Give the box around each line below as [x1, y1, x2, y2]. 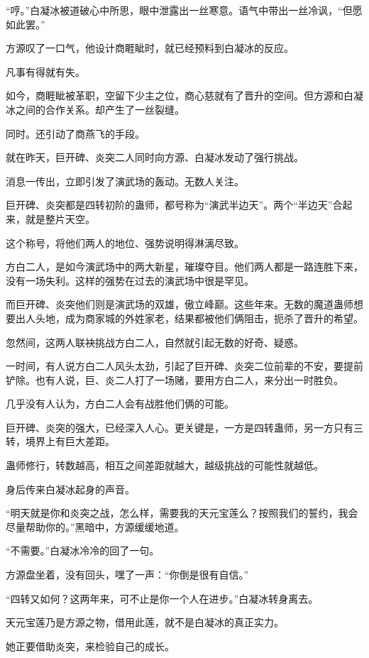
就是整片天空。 [25, 211, 95, 226]
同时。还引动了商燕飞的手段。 [6, 126, 145, 141]
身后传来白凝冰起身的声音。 [6, 481, 135, 496]
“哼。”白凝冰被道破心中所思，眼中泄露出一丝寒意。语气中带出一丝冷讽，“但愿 [6, 3, 363, 17]
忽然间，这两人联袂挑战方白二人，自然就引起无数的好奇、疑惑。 [6, 334, 304, 349]
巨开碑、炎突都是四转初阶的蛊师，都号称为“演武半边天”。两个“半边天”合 [6, 197, 343, 212]
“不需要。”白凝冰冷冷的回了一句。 [6, 543, 160, 558]
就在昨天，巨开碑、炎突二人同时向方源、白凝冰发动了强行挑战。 [6, 150, 304, 165]
